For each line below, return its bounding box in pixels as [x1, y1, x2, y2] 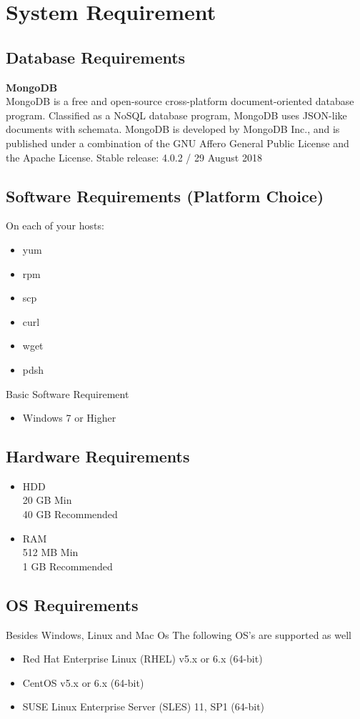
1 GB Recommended [22, 558, 113, 573]
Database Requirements [6, 46, 186, 68]
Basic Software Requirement [6, 386, 129, 401]
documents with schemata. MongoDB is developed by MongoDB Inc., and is [6, 122, 340, 137]
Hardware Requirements [6, 445, 190, 467]
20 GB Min [22, 492, 72, 507]
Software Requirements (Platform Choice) [6, 184, 324, 207]
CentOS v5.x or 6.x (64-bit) [22, 675, 144, 690]
